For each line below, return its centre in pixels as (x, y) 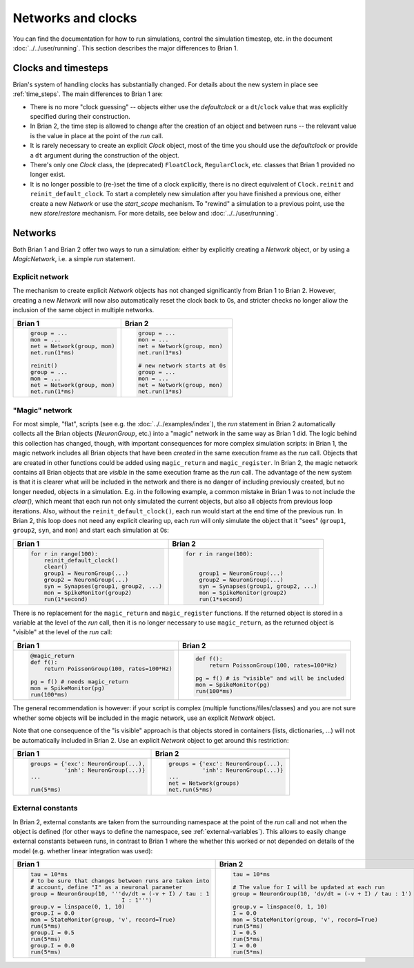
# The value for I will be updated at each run (308, 888)
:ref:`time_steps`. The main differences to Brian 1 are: (88, 94)
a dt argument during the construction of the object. (105, 155)
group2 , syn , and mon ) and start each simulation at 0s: (91, 530)
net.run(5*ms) (190, 789)
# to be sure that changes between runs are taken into (120, 881)
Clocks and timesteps (60, 68)
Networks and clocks (75, 18)
